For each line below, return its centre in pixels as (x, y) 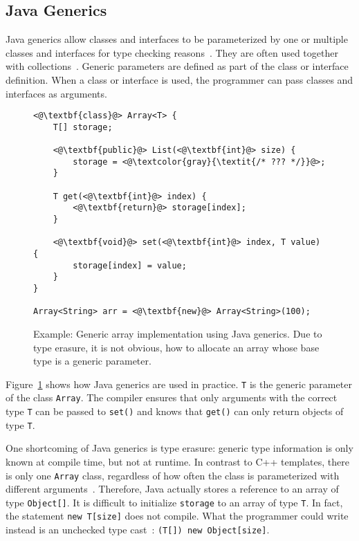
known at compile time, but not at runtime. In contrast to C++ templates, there (177, 461)
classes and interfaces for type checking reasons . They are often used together (172, 52)
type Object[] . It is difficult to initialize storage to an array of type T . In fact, (174, 502)
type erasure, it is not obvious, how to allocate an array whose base (176, 347)
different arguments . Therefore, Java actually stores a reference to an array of (172, 489)
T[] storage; (83, 127)
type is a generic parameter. (92, 361)
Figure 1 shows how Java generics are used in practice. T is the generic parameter (179, 384)
